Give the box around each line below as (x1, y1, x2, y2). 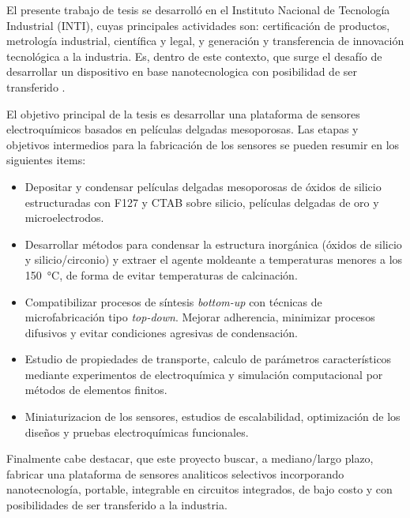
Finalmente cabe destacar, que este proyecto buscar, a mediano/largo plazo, (6, 450, 374, 467)
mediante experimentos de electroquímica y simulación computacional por (24, 366, 383, 382)
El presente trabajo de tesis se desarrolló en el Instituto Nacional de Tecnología (6, 2, 390, 17)
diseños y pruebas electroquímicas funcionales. (24, 423, 249, 440)
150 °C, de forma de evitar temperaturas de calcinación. (24, 266, 298, 283)
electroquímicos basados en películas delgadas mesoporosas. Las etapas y (6, 121, 359, 137)
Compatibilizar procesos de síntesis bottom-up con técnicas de (24, 293, 322, 310)
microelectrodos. (24, 209, 104, 226)
